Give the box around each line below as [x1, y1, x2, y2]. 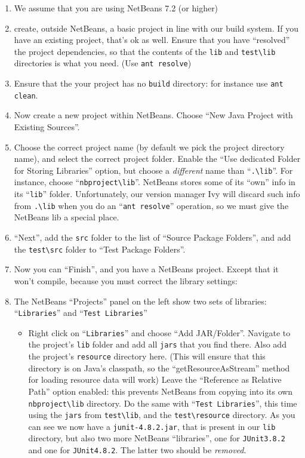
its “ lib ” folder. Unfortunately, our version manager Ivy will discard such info [14, 187, 300, 200]
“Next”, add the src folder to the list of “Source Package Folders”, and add [14, 231, 291, 243]
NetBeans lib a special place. [14, 211, 119, 223]
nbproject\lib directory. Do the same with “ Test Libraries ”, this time [28, 396, 297, 409]
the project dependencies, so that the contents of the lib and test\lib [14, 45, 276, 57]
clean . [14, 88, 38, 101]
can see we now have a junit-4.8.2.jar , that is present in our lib [28, 420, 276, 432]
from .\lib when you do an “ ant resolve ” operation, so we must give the [14, 199, 289, 211]
